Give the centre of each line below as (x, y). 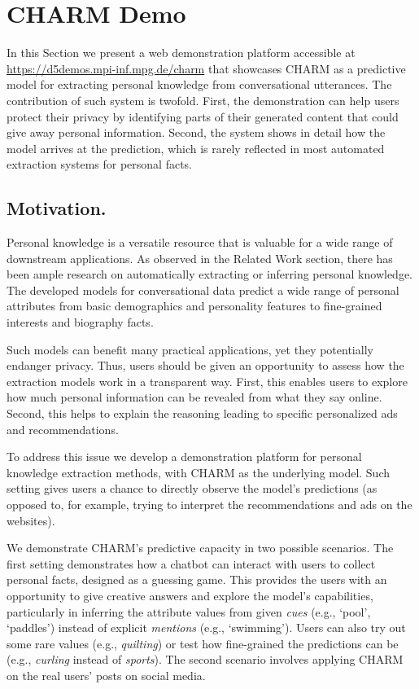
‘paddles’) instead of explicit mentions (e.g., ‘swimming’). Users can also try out (206, 628)
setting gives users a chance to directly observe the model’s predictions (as (192, 488)
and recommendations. (63, 429)
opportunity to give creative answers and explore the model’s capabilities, (190, 595)
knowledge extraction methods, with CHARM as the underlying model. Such (199, 472)
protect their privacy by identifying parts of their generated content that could (203, 116)
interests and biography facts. (80, 322)
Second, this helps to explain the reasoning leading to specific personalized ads (202, 413)
